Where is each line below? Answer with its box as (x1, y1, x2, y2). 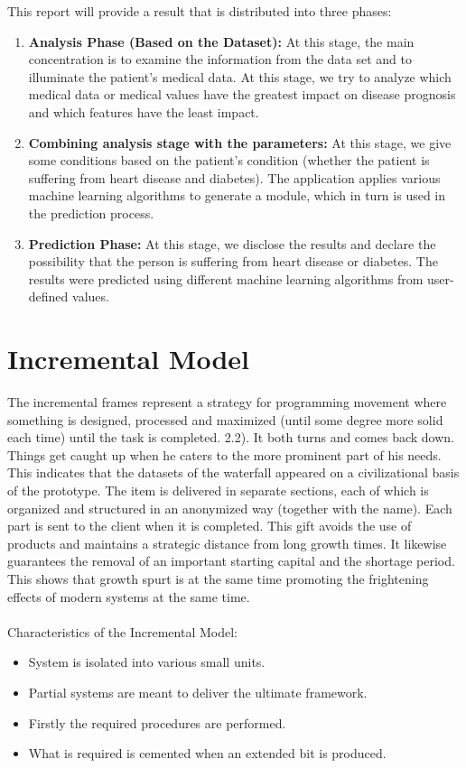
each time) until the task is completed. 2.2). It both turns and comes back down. (7, 428, 454, 447)
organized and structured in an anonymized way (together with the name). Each (7, 498, 452, 517)
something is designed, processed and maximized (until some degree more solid (7, 410, 443, 429)
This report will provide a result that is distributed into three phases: (7, 2, 392, 20)
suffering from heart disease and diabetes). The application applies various (28, 168, 441, 187)
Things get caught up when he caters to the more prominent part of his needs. (7, 445, 442, 464)
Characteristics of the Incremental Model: (7, 622, 238, 641)
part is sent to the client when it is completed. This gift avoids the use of (7, 516, 412, 535)
